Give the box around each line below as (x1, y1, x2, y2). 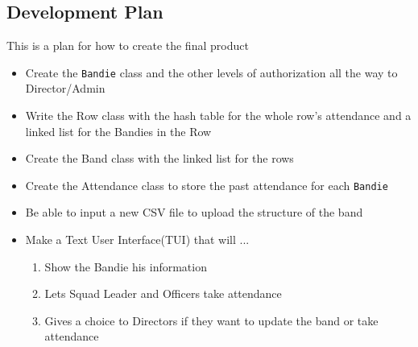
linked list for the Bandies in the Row (25, 122, 212, 139)
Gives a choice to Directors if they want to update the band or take (44, 312, 379, 328)
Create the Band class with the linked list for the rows (25, 150, 294, 167)
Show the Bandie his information (44, 258, 207, 275)
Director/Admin (25, 80, 106, 97)
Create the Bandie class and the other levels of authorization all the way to (25, 64, 398, 81)
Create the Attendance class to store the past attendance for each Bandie (25, 176, 388, 193)
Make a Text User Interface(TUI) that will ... (25, 231, 250, 248)
